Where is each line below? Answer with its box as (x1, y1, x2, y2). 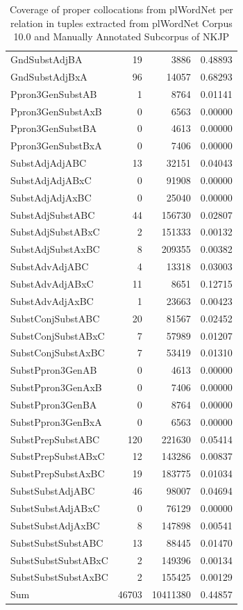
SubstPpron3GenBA (10, 397, 97, 411)
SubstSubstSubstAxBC (10, 570, 108, 584)
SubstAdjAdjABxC (10, 172, 92, 187)
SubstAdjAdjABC (10, 156, 87, 170)
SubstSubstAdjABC (10, 484, 95, 498)
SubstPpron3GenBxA (10, 414, 102, 429)
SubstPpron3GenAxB (10, 380, 102, 395)
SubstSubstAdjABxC (10, 500, 100, 515)
